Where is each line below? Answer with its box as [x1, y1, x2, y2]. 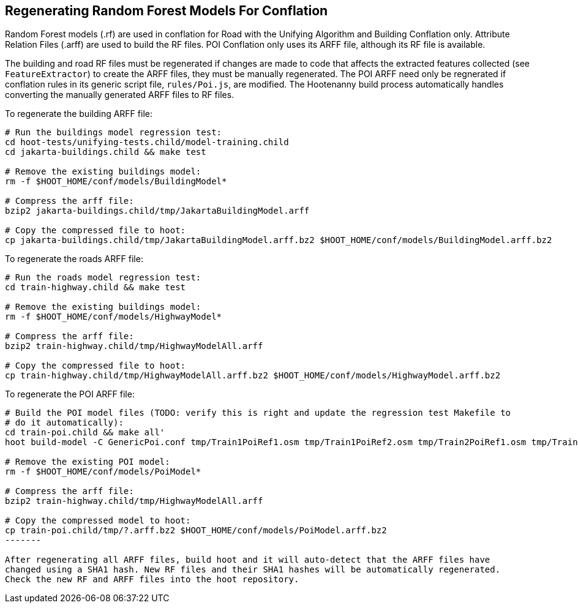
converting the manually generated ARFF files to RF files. [5, 89, 235, 100]
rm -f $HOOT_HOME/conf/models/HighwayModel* [5, 312, 222, 322]
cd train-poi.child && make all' [5, 427, 165, 438]
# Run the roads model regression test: [5, 272, 201, 283]
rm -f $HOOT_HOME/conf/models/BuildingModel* [5, 176, 227, 187]
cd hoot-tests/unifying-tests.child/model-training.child [5, 137, 289, 148]
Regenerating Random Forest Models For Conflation [5, 3, 328, 18]
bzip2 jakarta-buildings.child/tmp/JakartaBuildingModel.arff [5, 206, 310, 216]
